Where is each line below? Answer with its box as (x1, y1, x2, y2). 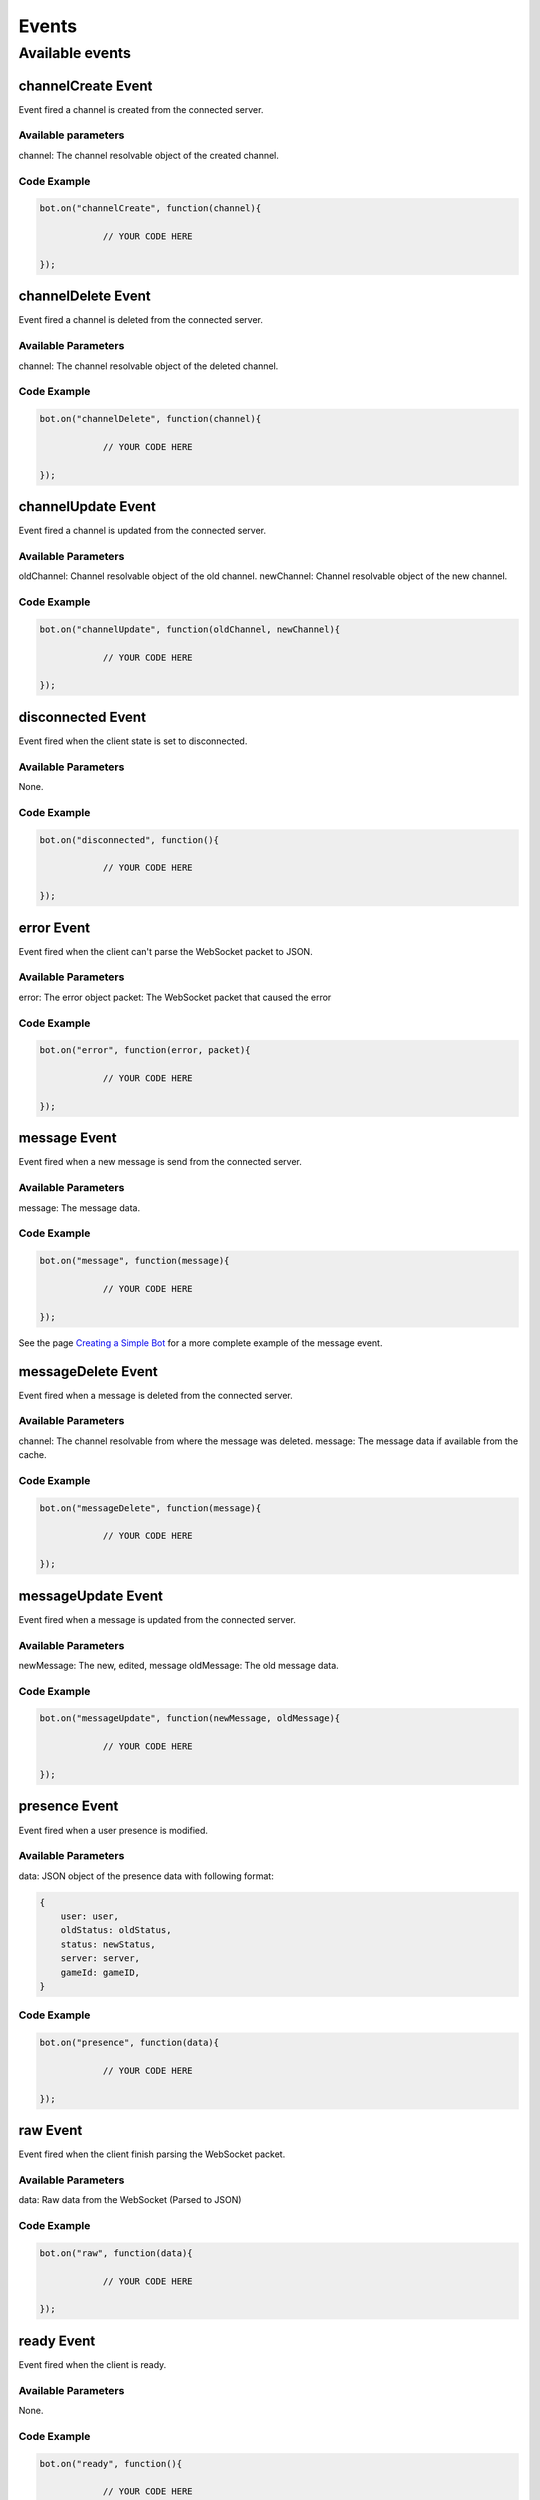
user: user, (60, 1911, 120, 1922)
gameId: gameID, (60, 1966, 140, 1978)
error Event (18, 919, 90, 936)
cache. (18, 1449, 47, 1461)
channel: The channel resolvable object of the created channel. (18, 149, 280, 161)
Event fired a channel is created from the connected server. (18, 103, 264, 115)
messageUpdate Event (18, 1587, 164, 1604)
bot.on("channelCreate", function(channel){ (39, 203, 262, 214)
